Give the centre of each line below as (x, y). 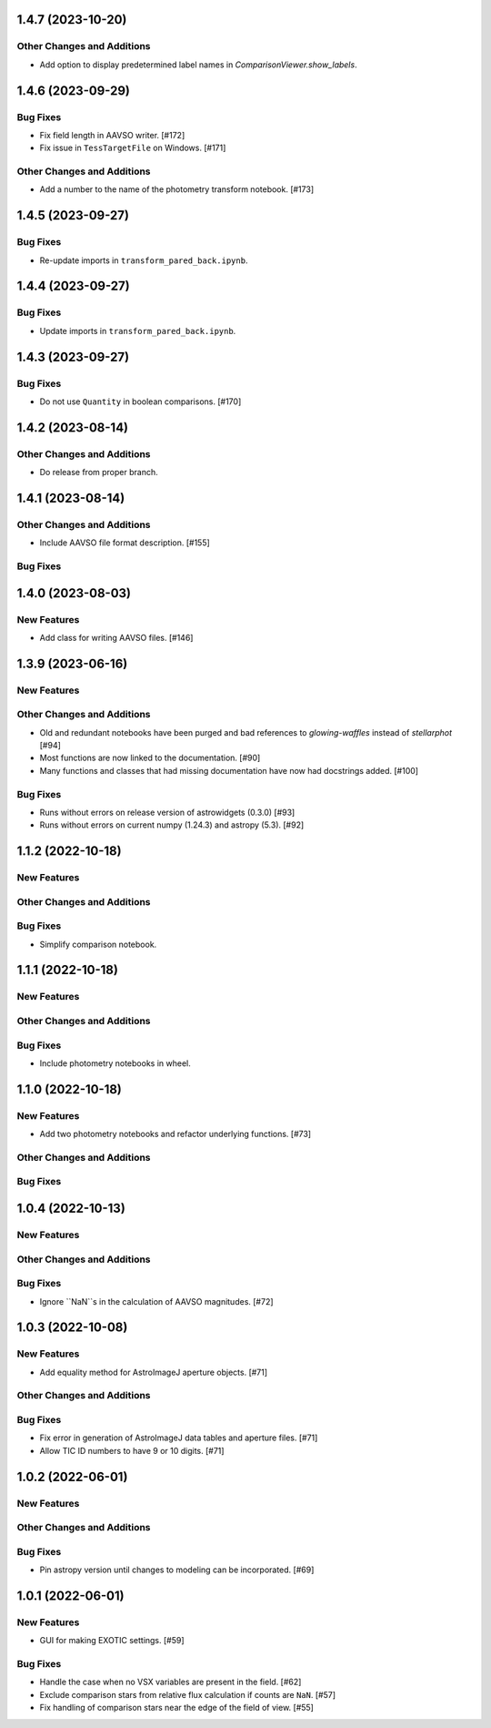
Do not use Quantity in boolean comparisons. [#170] (140, 402)
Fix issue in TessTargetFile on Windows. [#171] (133, 148)
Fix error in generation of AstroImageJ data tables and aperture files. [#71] (179, 1438)
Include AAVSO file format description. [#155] (125, 543)
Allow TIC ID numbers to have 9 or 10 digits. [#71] (132, 1450)
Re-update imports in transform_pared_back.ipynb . (144, 260)
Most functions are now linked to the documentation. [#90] (150, 758)
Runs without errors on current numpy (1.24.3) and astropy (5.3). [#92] (172, 825)
